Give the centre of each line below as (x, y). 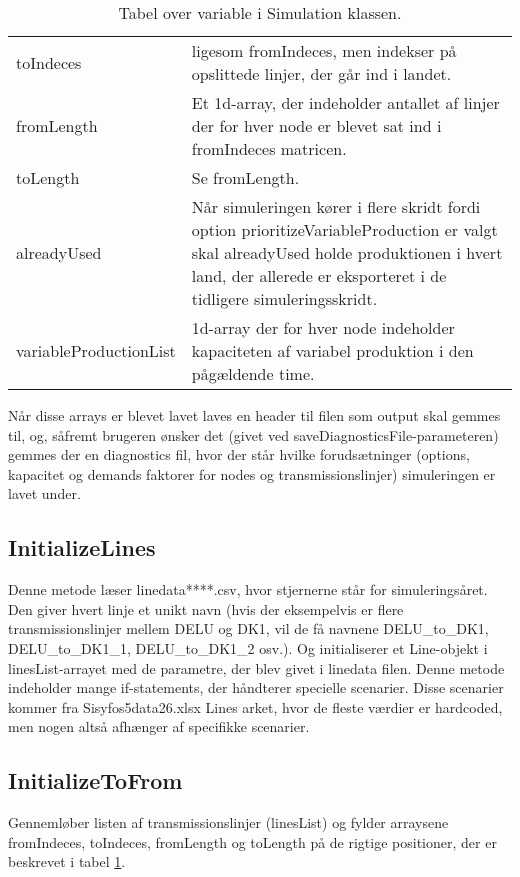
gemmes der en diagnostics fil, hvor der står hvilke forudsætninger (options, (239, 454)
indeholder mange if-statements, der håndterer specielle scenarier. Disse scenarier (256, 687)
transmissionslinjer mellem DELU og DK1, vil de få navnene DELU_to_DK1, (248, 628)
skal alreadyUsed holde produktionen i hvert (347, 252)
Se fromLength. (245, 177)
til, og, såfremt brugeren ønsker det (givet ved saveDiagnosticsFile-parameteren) (253, 434)
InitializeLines (82, 547)
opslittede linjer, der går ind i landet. (321, 73)
